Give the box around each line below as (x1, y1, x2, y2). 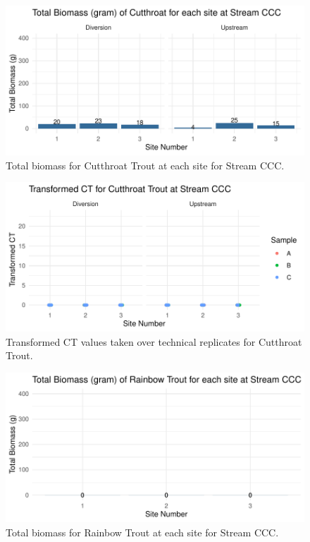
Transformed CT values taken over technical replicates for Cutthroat (6, 334, 302, 349)
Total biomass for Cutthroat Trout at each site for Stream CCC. (6, 157, 285, 172)
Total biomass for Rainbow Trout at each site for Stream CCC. (6, 524, 279, 539)
